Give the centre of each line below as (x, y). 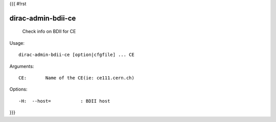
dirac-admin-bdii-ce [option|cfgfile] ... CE (77, 55)
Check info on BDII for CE (49, 32)
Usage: (17, 43)
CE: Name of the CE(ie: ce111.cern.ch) (77, 78)
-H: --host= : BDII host (64, 101)
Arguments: (22, 66)
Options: (18, 89)
